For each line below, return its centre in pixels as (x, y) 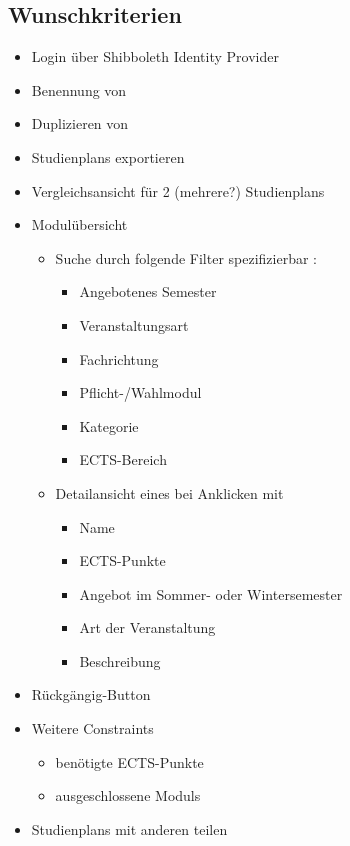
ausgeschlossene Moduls (128, 795)
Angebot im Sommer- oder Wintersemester (211, 593)
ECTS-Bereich (123, 459)
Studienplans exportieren (108, 156)
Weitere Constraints (92, 728)
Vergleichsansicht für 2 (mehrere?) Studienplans (178, 190)
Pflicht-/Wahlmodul (140, 392)
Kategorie (109, 425)
